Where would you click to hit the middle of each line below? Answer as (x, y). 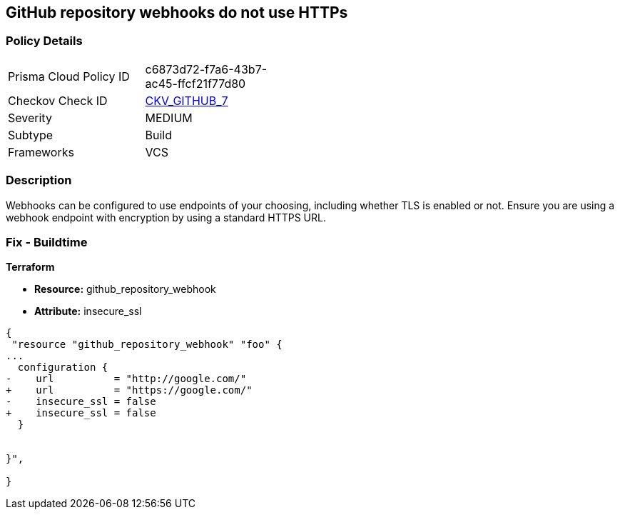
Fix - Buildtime (47, 242)
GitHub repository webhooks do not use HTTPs (177, 12)
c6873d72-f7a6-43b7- (206, 69)
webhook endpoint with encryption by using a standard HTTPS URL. (166, 217)
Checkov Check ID (58, 100)
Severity (30, 117)
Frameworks (41, 152)
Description (39, 180)
